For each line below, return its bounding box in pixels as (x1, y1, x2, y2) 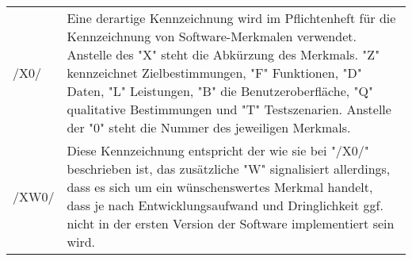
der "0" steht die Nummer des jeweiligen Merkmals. (67, 118, 351, 136)
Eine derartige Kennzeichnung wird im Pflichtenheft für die (67, 9, 396, 27)
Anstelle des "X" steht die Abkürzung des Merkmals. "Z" (67, 45, 380, 63)
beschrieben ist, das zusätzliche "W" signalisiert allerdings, (67, 159, 391, 178)
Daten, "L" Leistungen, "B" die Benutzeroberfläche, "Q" (67, 82, 373, 100)
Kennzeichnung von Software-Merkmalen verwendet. (67, 27, 357, 45)
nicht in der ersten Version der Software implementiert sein (67, 214, 395, 232)
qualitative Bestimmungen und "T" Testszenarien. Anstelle (67, 100, 391, 118)
